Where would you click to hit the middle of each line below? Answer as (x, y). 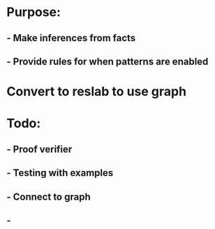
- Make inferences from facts (71, 38)
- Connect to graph (49, 197)
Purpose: (34, 12)
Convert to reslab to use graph (96, 92)
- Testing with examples (60, 173)
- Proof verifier (39, 149)
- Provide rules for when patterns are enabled (107, 61)
